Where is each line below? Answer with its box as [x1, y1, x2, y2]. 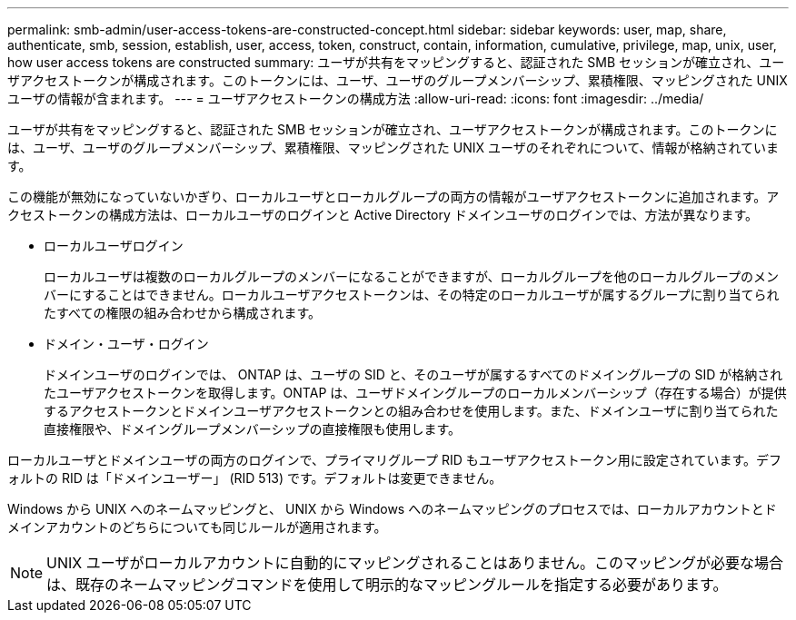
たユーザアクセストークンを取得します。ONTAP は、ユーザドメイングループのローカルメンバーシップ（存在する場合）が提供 [44, 385, 787, 400]
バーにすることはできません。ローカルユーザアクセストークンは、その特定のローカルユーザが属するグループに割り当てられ [44, 287, 780, 302]
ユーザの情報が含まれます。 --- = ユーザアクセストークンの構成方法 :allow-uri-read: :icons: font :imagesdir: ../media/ [7, 91, 704, 106]
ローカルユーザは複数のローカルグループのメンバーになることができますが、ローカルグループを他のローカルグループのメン [44, 269, 779, 284]
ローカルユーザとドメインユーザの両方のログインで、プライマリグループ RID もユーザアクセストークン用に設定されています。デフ [7, 452, 781, 467]
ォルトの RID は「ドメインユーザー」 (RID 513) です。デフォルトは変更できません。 [7, 470, 502, 486]
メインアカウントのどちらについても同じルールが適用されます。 [7, 519, 387, 535]
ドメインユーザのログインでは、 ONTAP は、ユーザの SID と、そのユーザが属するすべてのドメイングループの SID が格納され [44, 367, 783, 382]
